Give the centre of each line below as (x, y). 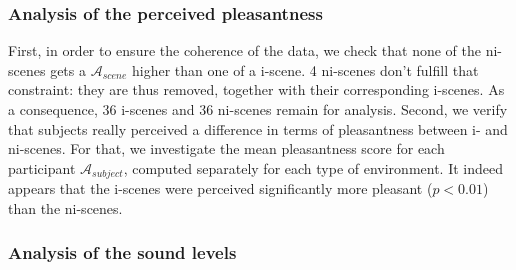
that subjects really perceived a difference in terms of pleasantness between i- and (258, 128)
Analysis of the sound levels (122, 252)
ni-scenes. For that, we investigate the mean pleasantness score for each (226, 148)
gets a (68, 69)
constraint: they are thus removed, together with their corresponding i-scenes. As (256, 89)
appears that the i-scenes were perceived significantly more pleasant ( (220, 188)
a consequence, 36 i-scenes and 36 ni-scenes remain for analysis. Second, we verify (258, 109)
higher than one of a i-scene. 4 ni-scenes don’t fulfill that (305, 69)
